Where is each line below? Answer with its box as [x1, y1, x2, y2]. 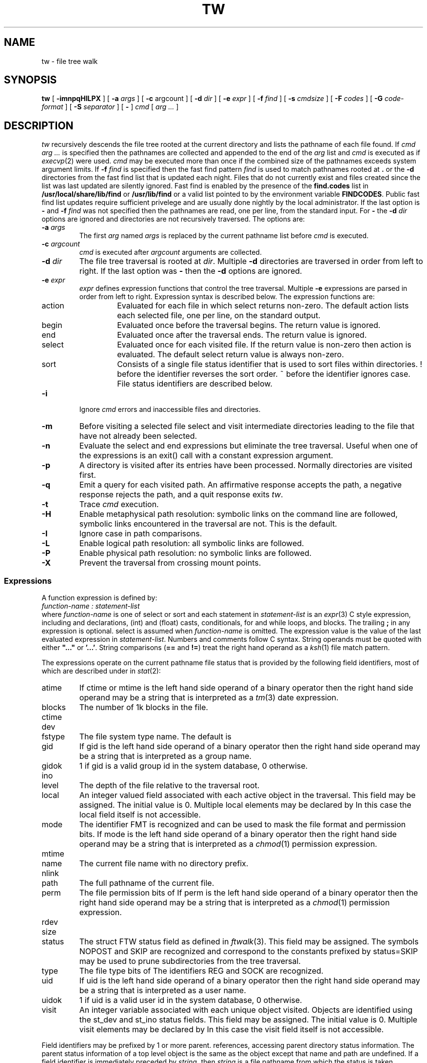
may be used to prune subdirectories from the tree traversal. [79, 956, 301, 966]
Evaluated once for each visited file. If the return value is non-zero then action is [117, 340, 411, 350]
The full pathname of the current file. [79, 878, 214, 888]
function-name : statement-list [41, 602, 140, 611]
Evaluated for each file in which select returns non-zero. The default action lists [117, 301, 409, 311]
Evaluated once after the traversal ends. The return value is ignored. [117, 330, 367, 340]
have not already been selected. [79, 431, 197, 441]
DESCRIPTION [4, 119, 74, 132]
